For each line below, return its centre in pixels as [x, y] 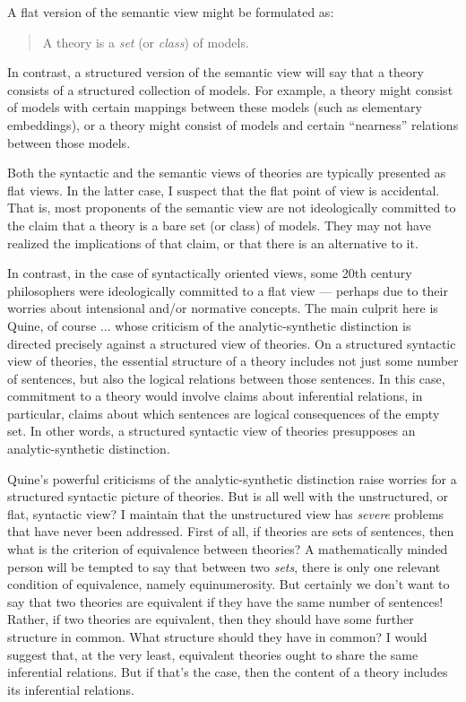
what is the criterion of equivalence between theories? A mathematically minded [228, 549]
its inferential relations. [71, 689]
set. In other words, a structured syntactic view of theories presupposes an [211, 431]
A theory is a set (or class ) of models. [146, 42]
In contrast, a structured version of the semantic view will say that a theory [216, 72]
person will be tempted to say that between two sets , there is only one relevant [224, 566]
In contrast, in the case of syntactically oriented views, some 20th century [210, 273]
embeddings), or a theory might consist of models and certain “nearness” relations [233, 124]
